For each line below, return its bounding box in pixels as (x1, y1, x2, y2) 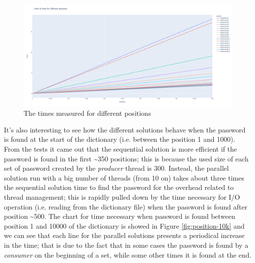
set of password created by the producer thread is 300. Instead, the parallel (4, 163, 229, 173)
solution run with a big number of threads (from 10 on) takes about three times (4, 172, 244, 183)
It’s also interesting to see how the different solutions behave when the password (4, 124, 246, 134)
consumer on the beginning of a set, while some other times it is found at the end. (4, 249, 252, 260)
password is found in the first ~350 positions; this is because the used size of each (4, 153, 249, 163)
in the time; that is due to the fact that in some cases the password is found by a (4, 240, 249, 250)
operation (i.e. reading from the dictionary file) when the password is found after (4, 201, 248, 211)
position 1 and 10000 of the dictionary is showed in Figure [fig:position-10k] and (4, 220, 245, 231)
